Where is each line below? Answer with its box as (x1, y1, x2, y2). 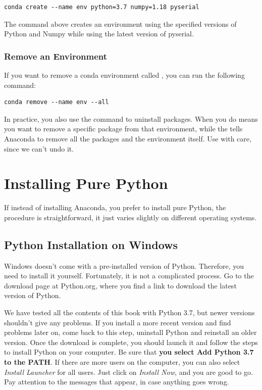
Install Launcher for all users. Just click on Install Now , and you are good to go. (4, 366, 253, 377)
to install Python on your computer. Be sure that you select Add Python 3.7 (4, 347, 254, 357)
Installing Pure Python (4, 173, 168, 193)
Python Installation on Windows (4, 236, 178, 252)
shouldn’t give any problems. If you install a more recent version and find (4, 317, 231, 327)
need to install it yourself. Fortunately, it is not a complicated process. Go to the (4, 270, 254, 281)
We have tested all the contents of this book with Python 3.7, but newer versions (4, 307, 255, 318)
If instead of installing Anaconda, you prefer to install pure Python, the (4, 202, 226, 213)
